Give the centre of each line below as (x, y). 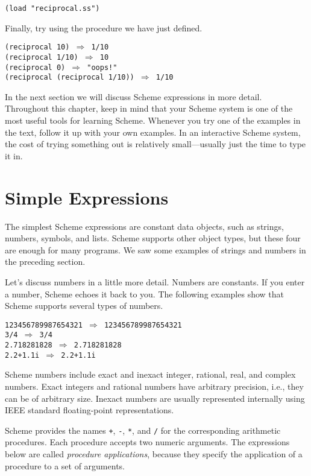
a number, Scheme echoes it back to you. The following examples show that (144, 294)
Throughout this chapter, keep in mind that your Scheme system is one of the (149, 108)
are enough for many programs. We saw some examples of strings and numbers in (155, 249)
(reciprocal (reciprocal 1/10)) (70, 78)
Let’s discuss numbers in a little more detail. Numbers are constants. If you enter (155, 281)
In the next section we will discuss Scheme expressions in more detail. (134, 96)
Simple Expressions (87, 197)
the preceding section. (45, 262)
